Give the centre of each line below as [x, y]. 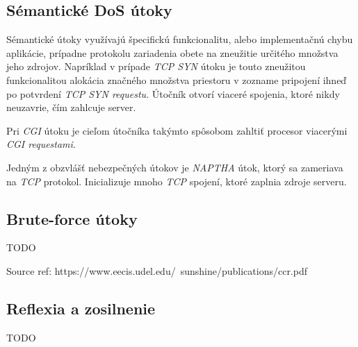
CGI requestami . [41, 144]
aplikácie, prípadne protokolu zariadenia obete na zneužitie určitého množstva [172, 52]
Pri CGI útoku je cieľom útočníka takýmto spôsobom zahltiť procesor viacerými [177, 130]
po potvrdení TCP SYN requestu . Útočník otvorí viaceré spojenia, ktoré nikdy [173, 93]
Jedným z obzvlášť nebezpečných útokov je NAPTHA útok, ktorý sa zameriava [175, 167]
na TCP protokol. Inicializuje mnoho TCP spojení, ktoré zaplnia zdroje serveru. [177, 181]
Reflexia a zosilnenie [81, 308]
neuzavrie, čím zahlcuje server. [71, 107]
